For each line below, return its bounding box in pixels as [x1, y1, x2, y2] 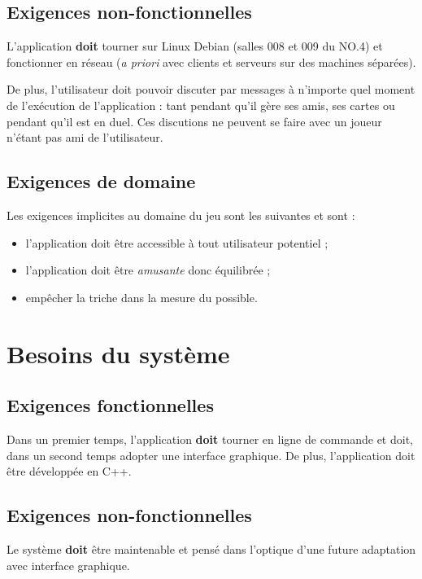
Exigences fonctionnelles [7, 393, 214, 418]
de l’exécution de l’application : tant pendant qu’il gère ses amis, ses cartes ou [7, 96, 395, 113]
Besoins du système [7, 336, 230, 370]
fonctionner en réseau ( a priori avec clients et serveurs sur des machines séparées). [7, 53, 416, 70]
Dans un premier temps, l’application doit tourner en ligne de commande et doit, [7, 430, 413, 447]
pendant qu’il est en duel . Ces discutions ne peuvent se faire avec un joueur [7, 112, 382, 129]
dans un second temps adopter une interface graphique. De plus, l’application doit [7, 446, 415, 463]
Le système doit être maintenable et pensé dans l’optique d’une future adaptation [7, 540, 416, 557]
